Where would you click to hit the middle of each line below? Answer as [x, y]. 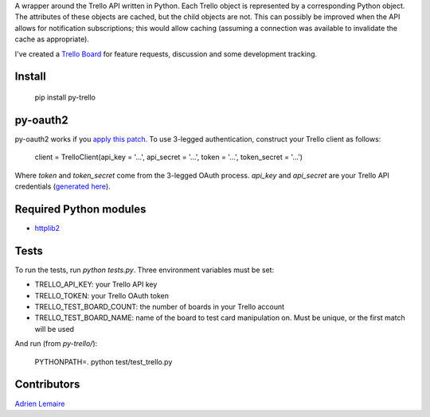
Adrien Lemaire [40, 403]
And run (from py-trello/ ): [56, 344]
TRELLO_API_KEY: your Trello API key [96, 284]
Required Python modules [80, 209]
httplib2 [47, 228]
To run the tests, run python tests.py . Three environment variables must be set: [145, 270]
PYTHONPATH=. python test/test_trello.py [104, 361]
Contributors [47, 385]
